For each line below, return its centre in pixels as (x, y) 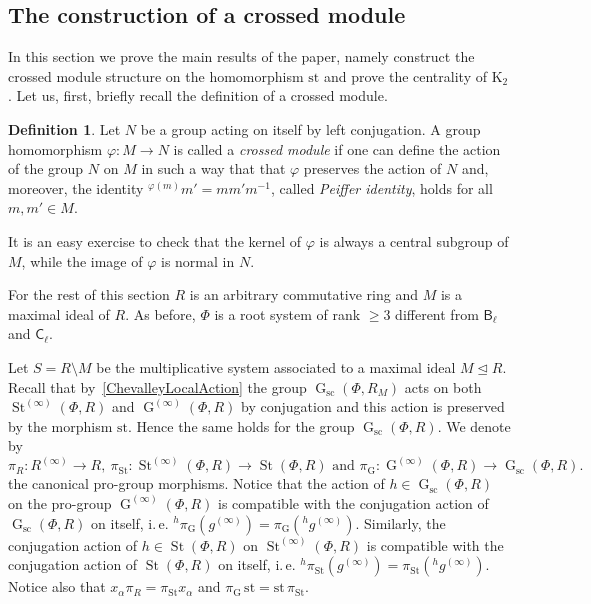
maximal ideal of (59, 313)
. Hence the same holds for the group (241, 425)
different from (437, 313)
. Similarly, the (400, 522)
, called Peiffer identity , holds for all (381, 187)
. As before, (160, 313)
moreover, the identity (76, 187)
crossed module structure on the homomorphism (156, 75)
